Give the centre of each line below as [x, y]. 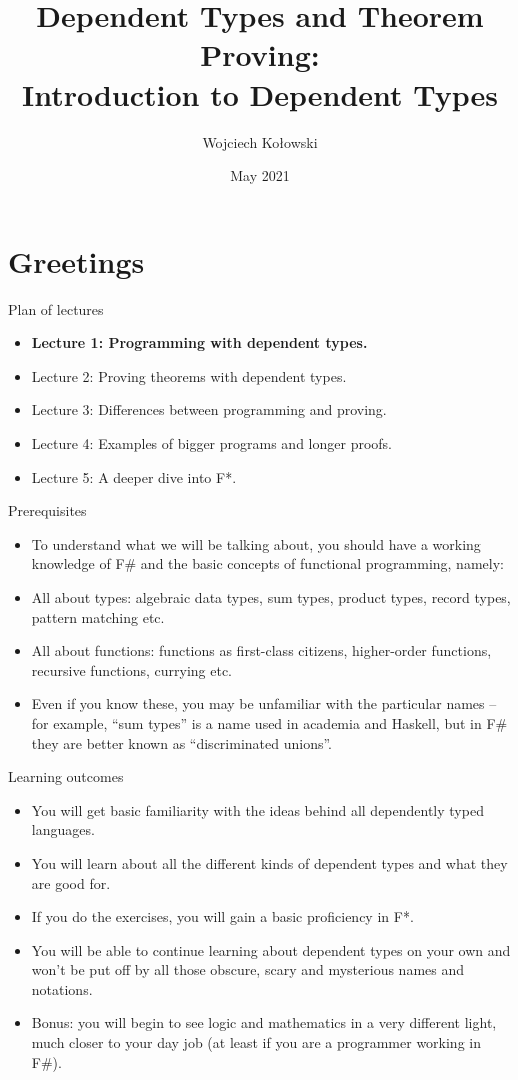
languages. [63, 829]
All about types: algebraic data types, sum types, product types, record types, [271, 596]
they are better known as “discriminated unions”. [181, 742]
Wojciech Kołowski [260, 141]
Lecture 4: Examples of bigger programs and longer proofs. [212, 443]
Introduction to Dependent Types [260, 93]
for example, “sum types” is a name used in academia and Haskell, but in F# [269, 722]
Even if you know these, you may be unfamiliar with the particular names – [264, 703]
